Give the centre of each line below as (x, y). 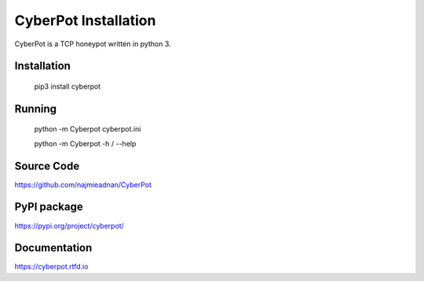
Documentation (53, 248)
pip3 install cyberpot (68, 86)
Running (36, 108)
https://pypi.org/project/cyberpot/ (69, 225)
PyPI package (49, 207)
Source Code (47, 166)
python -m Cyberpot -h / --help (85, 143)
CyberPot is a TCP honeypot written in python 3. (93, 44)
